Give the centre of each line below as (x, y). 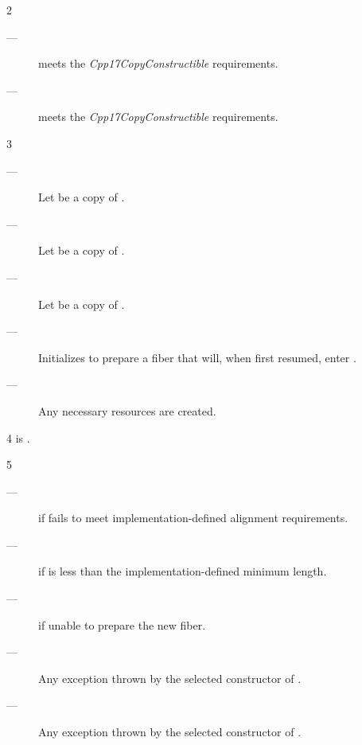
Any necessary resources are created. (127, 410)
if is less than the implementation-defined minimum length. (183, 571)
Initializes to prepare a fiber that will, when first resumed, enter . (197, 357)
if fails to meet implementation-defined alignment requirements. (193, 518)
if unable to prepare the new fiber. (122, 624)
